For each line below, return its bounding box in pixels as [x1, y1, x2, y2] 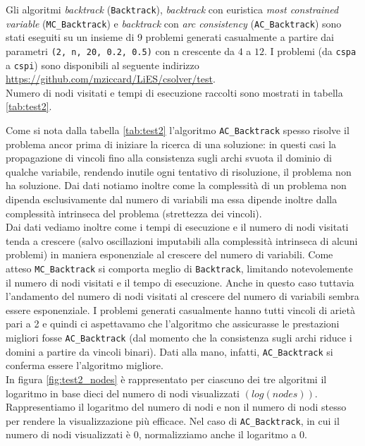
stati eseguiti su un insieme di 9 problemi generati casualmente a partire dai [6, 30, 335, 44]
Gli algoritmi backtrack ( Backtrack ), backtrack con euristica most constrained [6, 2, 339, 16]
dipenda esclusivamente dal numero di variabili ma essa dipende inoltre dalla [6, 192, 338, 207]
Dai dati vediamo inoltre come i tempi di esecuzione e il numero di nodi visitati [6, 219, 349, 234]
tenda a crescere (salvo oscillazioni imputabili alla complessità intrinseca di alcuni [6, 233, 358, 248]
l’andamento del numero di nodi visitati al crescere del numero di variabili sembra [6, 289, 359, 303]
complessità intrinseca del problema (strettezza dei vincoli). [6, 205, 262, 220]
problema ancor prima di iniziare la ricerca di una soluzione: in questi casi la [6, 136, 337, 151]
